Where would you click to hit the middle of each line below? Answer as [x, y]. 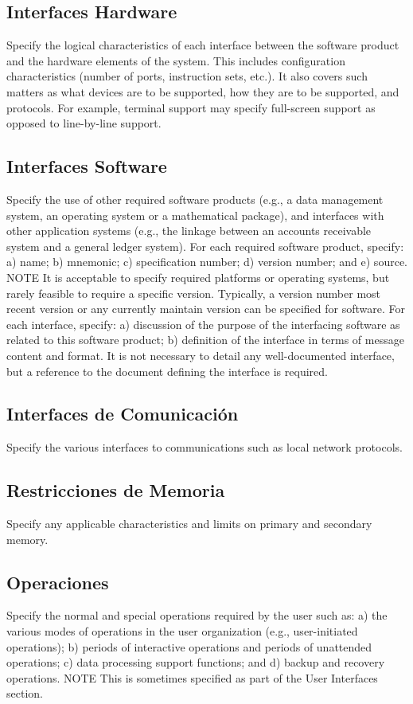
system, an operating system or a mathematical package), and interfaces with [195, 215]
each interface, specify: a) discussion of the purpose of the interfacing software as [203, 324]
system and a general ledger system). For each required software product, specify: [205, 246]
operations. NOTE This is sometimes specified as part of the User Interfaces [192, 677]
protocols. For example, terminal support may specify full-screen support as [191, 107]
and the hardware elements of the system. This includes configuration [176, 60]
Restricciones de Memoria [116, 490]
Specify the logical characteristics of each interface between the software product [203, 45]
